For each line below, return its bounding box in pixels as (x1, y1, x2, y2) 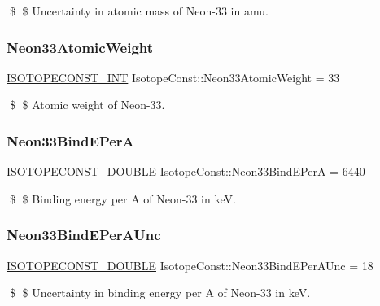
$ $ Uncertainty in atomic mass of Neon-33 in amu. (9, 2, 269, 19)
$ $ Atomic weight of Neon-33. (9, 96, 165, 113)
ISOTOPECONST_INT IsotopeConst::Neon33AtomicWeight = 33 (7, 68, 340, 85)
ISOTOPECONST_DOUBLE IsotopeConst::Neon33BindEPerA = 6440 (7, 163, 365, 180)
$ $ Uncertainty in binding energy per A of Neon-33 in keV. (9, 284, 311, 301)
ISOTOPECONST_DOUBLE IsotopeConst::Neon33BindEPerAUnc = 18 (7, 256, 373, 273)
